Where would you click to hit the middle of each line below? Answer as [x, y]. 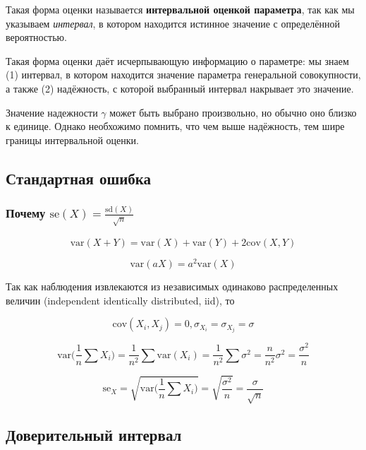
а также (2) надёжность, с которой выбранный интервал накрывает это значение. [180, 88]
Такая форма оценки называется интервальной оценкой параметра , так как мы [180, 9]
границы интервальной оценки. [72, 140]
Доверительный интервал [94, 434]
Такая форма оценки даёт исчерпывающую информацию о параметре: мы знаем [177, 60]
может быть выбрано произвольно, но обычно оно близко [233, 112]
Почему [26, 213]
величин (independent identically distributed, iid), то [120, 300]
